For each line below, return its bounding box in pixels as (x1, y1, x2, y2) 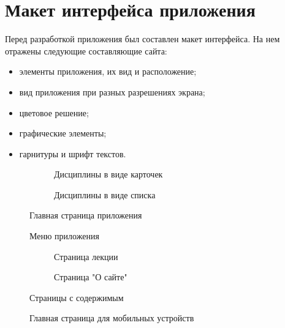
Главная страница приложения (29, 209, 142, 222)
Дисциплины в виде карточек (54, 168, 163, 181)
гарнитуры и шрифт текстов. (19, 147, 126, 160)
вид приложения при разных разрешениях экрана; (19, 85, 205, 98)
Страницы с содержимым (29, 291, 124, 304)
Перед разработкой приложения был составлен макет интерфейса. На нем (5, 32, 280, 45)
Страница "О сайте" (54, 270, 127, 283)
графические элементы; (19, 127, 107, 140)
